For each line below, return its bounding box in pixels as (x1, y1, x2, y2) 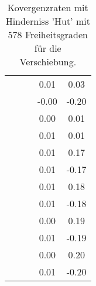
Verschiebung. (19, 55, 77, 68)
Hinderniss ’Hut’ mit (5, 14, 90, 28)
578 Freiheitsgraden (8, 28, 88, 41)
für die (34, 41, 61, 55)
